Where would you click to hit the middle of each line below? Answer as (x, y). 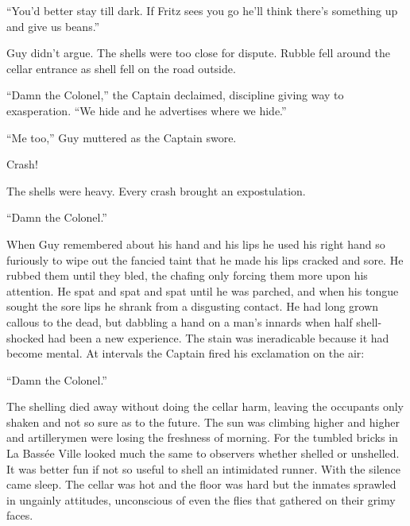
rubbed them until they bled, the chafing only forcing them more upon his (187, 275)
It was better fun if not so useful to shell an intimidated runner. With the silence (203, 468)
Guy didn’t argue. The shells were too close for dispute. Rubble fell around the (198, 53)
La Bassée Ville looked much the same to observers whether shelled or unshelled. (203, 453)
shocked (25, 337)
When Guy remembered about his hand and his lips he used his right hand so (196, 244)
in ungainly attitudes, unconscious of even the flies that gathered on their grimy (201, 499)
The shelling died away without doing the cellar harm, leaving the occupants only (205, 406)
